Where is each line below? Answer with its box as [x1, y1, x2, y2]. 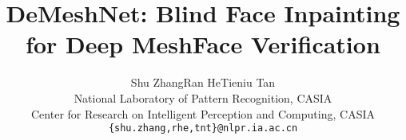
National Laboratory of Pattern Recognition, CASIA [74, 89, 332, 106]
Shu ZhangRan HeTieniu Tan [130, 74, 276, 91]
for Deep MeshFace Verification [26, 28, 380, 60]
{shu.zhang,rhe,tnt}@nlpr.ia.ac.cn [108, 122, 298, 134]
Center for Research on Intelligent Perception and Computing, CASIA [31, 105, 375, 122]
